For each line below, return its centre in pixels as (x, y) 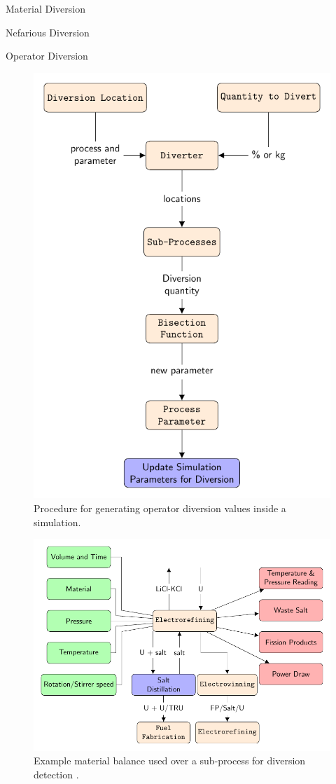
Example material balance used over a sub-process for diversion (170, 761)
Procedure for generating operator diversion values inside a (160, 508)
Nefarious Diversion (48, 32)
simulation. (57, 522)
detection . (56, 774)
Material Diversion (45, 8)
